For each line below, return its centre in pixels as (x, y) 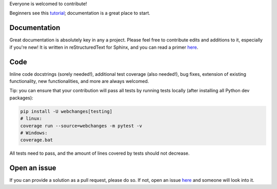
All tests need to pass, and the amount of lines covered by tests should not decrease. (100, 153)
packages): (21, 98)
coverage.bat (37, 140)
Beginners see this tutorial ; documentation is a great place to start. (80, 13)
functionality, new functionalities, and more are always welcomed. (79, 81)
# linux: (31, 119)
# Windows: (34, 133)
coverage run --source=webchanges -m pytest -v (81, 126)
